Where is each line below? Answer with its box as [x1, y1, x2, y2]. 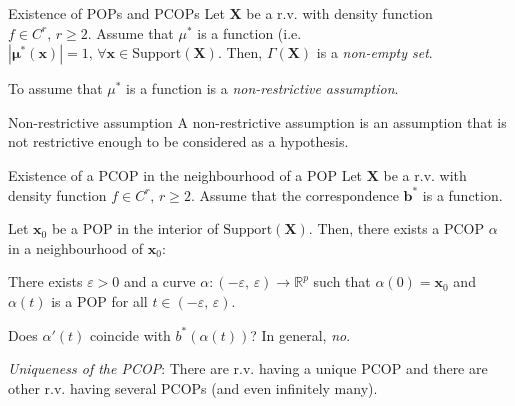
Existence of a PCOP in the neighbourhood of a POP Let [8, 164, 363, 185]
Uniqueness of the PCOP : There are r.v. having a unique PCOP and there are [8, 358, 488, 379]
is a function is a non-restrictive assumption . [126, 78, 399, 99]
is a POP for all [51, 290, 148, 311]
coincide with [90, 324, 171, 345]
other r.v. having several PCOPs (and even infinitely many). [8, 377, 378, 398]
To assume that [8, 78, 103, 99]
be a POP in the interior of [51, 218, 219, 239]
